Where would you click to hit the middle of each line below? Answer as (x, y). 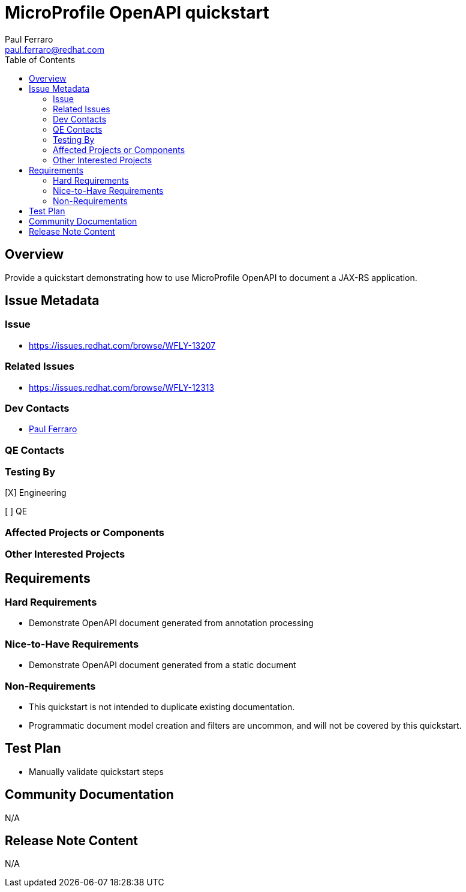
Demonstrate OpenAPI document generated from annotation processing (171, 623)
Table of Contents (40, 59)
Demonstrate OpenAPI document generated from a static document (163, 665)
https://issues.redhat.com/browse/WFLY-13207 (122, 345)
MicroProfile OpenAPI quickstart (137, 13)
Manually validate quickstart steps (96, 771)
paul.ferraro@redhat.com (55, 49)
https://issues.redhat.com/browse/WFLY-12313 (122, 387)
